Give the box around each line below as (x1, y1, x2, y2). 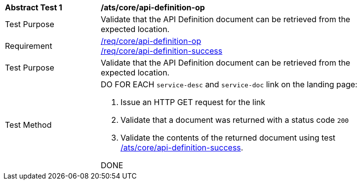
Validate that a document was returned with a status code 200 (120, 115, 349, 125)
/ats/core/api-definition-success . (120, 143, 243, 152)
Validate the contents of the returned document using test (120, 133, 336, 143)
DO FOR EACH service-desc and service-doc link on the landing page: (101, 79, 358, 89)
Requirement (5, 41, 52, 51)
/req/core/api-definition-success (101, 46, 223, 56)
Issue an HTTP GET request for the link (120, 97, 265, 107)
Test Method (5, 120, 52, 130)
